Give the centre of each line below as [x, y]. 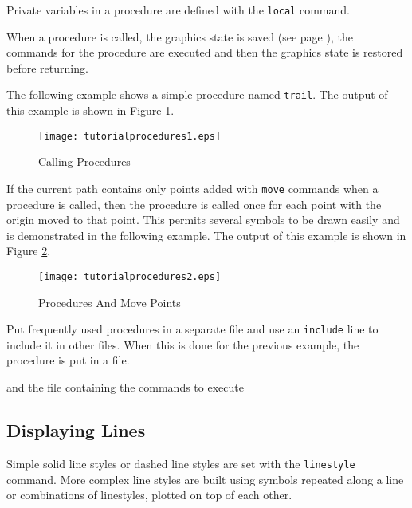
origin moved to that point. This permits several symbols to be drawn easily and [203, 220]
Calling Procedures [84, 161]
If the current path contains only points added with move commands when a [192, 188]
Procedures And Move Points [110, 302]
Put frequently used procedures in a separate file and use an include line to [192, 329]
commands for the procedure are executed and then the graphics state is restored [205, 52]
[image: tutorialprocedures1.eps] [130, 136]
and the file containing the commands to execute [125, 387]
